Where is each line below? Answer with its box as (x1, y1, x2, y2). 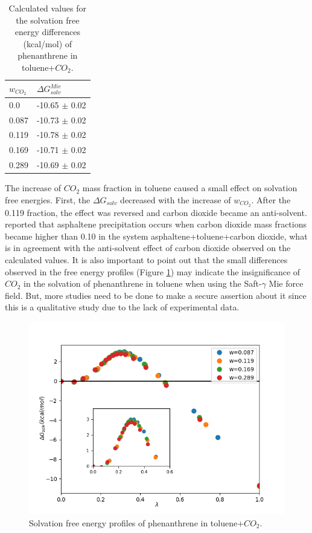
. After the (251, 193, 291, 206)
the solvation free (16, 13, 80, 26)
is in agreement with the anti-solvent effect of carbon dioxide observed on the (5, 241, 291, 254)
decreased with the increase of (120, 193, 231, 206)
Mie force (269, 277, 304, 290)
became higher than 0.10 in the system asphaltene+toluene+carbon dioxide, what (5, 229, 308, 242)
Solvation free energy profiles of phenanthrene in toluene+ (29, 516, 244, 529)
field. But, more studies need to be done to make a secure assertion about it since (5, 289, 307, 301)
